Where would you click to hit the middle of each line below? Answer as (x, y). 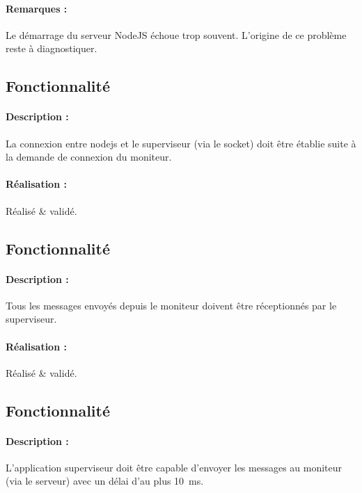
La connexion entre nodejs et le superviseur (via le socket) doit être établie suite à (181, 143)
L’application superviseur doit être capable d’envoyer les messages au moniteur (174, 467)
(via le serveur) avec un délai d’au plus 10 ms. (105, 481)
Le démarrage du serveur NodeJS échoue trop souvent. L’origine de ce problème (176, 34)
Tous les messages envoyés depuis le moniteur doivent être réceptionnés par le (171, 305)
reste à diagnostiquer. (52, 48)
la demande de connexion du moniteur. (89, 157)
